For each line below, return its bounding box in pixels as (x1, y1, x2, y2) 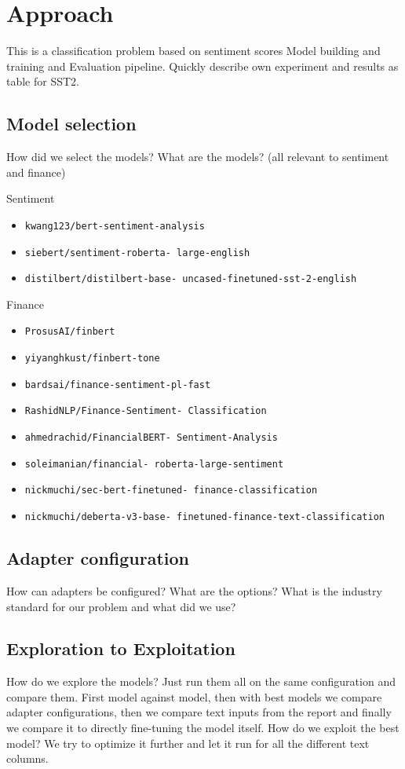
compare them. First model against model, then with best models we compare (6, 688, 382, 705)
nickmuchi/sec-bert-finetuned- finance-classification (24, 485, 318, 496)
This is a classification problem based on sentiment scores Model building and (6, 42, 381, 59)
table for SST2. (6, 73, 80, 90)
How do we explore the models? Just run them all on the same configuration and (6, 673, 396, 690)
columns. (6, 750, 49, 767)
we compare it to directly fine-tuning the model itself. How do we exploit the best (6, 720, 400, 736)
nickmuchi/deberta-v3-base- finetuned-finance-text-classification (24, 511, 385, 523)
